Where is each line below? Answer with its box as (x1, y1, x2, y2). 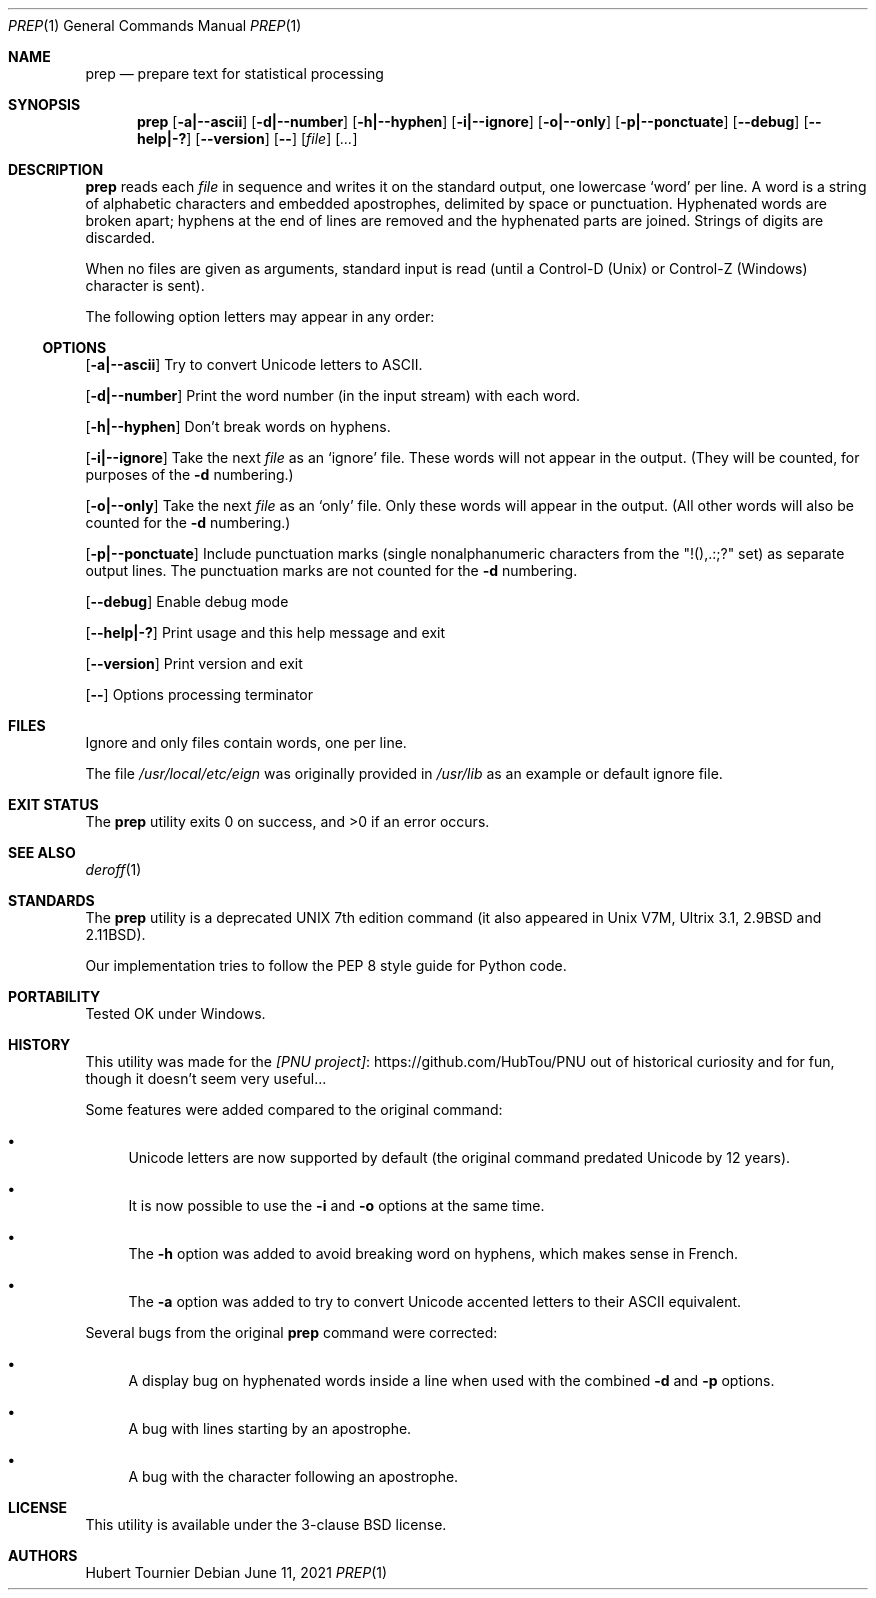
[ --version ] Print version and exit (85, 655, 303, 672)
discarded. (85, 229, 156, 246)
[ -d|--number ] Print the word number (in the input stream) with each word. (85, 387, 581, 404)
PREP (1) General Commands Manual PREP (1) (8, 17, 302, 34)
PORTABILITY (8, 988, 101, 1005)
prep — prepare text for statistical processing (85, 65, 384, 82)
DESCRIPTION (8, 161, 104, 178)
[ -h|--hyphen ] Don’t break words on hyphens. (85, 418, 391, 435)
